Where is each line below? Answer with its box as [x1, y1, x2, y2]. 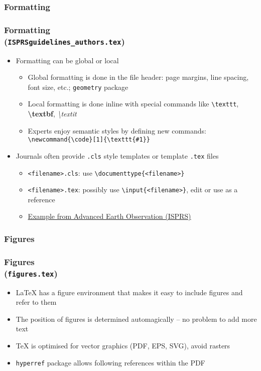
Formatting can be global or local [16, 55, 119, 65]
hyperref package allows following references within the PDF [16, 357, 205, 367]
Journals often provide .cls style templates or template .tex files [16, 150, 219, 161]
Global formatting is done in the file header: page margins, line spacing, [28, 72, 249, 82]
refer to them [16, 297, 57, 307]
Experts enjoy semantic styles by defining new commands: [28, 125, 206, 136]
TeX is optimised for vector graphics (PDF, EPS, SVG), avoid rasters [16, 340, 230, 350]
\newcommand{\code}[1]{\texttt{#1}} [28, 136, 150, 144]
